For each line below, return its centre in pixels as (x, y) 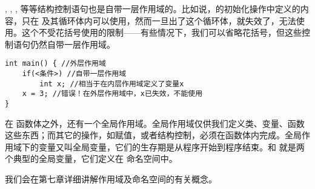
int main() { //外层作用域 (55, 64)
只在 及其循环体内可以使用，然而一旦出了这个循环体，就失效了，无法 (159, 20)
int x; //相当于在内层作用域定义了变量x (112, 84)
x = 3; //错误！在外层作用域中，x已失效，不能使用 (112, 94)
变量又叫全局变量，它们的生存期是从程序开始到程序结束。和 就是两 (171, 146)
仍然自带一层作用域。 (72, 44)
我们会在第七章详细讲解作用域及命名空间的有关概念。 (111, 179)
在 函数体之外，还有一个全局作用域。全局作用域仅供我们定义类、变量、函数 (155, 123)
